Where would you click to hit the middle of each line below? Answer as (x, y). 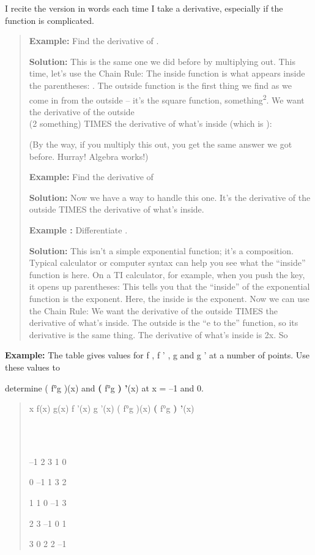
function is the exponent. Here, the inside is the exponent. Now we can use (169, 298)
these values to (32, 367)
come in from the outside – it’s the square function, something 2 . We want (167, 99)
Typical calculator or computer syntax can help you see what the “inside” (167, 262)
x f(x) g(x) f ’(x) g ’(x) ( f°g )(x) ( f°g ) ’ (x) (112, 408)
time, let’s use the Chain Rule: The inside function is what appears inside (167, 73)
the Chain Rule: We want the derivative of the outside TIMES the (153, 310)
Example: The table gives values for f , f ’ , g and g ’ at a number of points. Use (157, 355)
